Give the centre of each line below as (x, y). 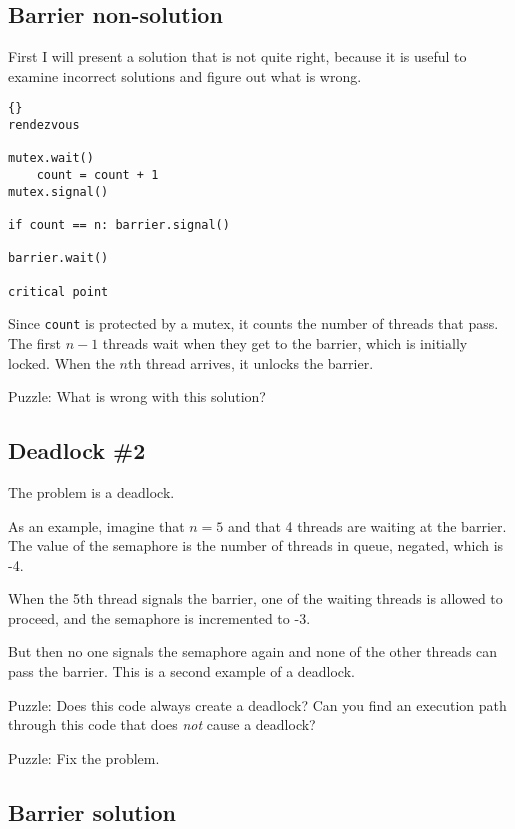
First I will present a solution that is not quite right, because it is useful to (237, 56)
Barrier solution (92, 811)
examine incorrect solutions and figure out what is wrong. (185, 75)
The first (35, 342)
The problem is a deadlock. (91, 491)
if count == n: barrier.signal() (119, 224)
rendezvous (44, 125)
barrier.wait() (58, 258)
